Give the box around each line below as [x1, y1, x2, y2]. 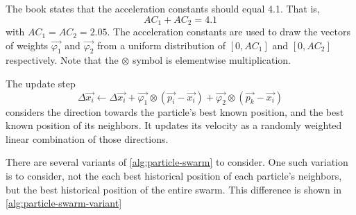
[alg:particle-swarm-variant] [6, 196, 122, 210]
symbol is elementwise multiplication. [132, 53, 291, 67]
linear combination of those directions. [6, 131, 169, 146]
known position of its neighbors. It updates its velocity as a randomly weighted [6, 118, 342, 132]
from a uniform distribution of [97, 37, 226, 52]
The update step [6, 76, 76, 91]
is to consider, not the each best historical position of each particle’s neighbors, [6, 169, 342, 182]
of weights [6, 37, 49, 52]
